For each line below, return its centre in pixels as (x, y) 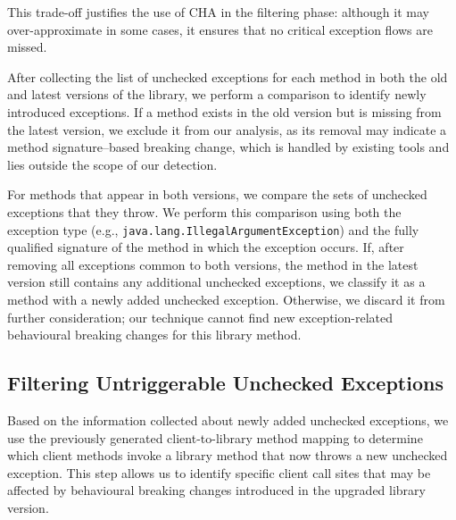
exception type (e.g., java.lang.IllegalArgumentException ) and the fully (213, 229)
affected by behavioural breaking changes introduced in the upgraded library (216, 490)
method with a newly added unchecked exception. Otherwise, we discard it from (226, 299)
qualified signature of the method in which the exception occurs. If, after (206, 247)
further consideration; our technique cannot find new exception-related (200, 317)
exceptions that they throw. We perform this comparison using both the (204, 211)
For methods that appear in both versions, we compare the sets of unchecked (217, 194)
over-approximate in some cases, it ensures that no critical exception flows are (220, 29)
